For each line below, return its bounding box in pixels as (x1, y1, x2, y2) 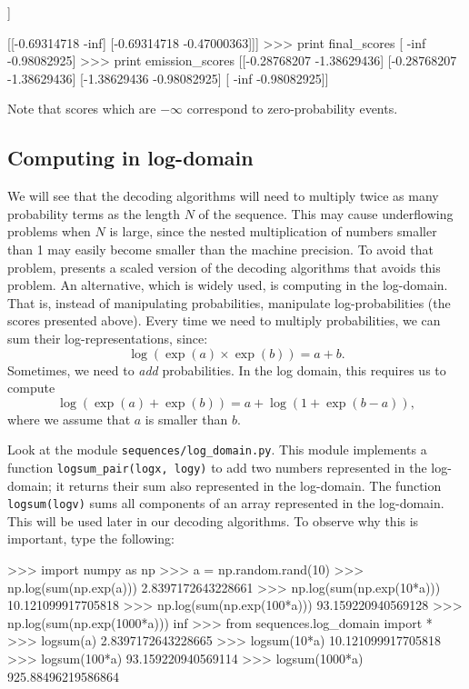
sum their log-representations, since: (7, 328, 208, 347)
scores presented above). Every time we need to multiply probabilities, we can (7, 311, 441, 330)
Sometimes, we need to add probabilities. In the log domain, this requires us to (7, 360, 446, 379)
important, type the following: (7, 529, 175, 548)
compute (7, 378, 55, 397)
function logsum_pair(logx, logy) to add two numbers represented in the (7, 457, 427, 476)
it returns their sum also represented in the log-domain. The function (55, 475, 442, 494)
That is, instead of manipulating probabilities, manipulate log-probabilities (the (7, 293, 451, 312)
